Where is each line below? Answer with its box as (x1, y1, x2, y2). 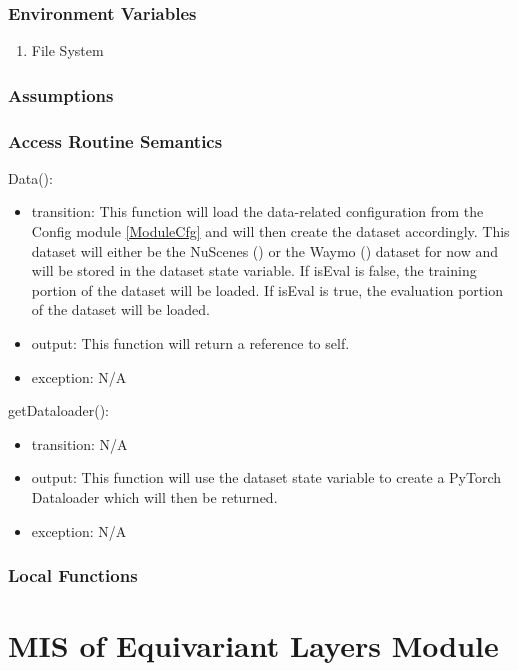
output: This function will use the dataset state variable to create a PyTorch (31, 467, 502, 488)
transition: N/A (31, 433, 128, 454)
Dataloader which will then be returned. (31, 487, 278, 507)
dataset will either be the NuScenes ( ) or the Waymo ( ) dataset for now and (31, 240, 499, 261)
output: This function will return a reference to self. (31, 333, 350, 354)
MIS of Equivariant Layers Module (8, 625, 499, 666)
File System (31, 40, 104, 61)
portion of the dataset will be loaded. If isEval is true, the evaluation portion (31, 279, 503, 300)
